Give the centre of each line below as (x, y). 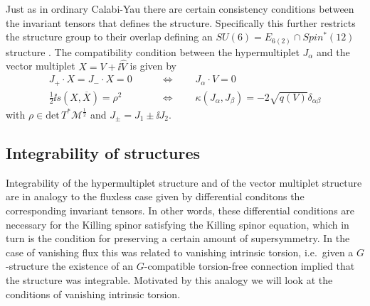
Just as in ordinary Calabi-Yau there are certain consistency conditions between (180, 9)
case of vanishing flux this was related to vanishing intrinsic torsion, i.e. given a (180, 252)
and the (333, 51)
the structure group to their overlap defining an (109, 37)
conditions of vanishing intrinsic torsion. (93, 294)
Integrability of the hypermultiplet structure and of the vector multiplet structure (184, 182)
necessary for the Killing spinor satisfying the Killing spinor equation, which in (178, 224)
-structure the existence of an (70, 266)
